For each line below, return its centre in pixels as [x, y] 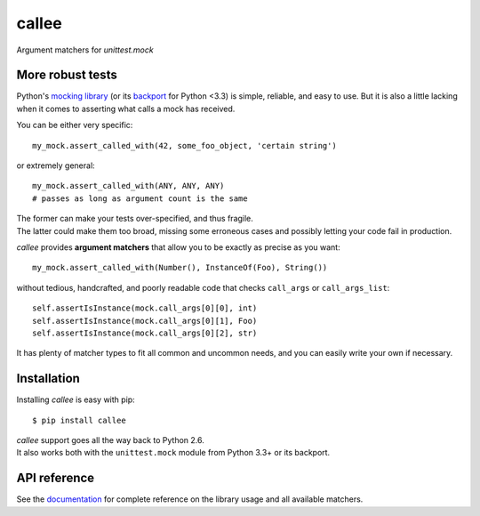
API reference [56, 478]
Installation [48, 379]
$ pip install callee [79, 420]
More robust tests [67, 75]
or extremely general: [56, 165]
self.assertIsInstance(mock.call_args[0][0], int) [145, 308]
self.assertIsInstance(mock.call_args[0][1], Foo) [145, 321]
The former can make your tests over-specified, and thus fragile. [135, 219]
